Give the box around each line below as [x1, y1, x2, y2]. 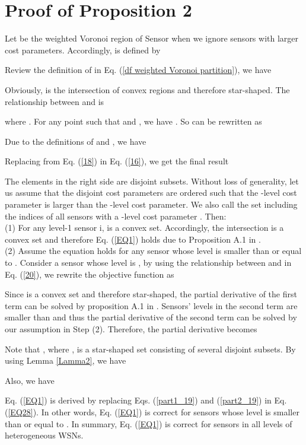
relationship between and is [5, 95, 104, 107]
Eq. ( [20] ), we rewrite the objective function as [5, 268, 174, 280]
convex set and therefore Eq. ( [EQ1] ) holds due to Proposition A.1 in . [5, 233, 261, 245]
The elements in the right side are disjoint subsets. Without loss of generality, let [5, 174, 299, 187]
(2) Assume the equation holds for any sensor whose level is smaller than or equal [5, 244, 302, 257]
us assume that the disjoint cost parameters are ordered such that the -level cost [5, 186, 297, 199]
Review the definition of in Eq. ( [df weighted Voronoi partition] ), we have [5, 63, 272, 76]
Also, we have [5, 374, 55, 386]
